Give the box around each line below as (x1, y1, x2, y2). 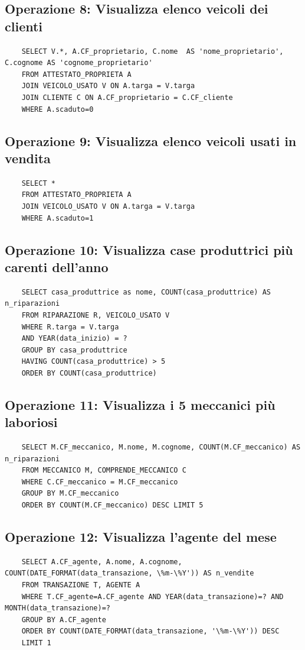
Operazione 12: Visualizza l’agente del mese (5, 528, 277, 546)
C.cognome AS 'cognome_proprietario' (5, 59, 153, 67)
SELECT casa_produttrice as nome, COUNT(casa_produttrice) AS (21, 287, 271, 296)
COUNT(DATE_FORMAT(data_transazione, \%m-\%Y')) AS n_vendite (5, 569, 254, 578)
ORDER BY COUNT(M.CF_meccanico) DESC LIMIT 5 (21, 501, 204, 510)
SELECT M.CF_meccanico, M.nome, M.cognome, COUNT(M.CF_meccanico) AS (21, 443, 301, 452)
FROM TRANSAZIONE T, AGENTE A (21, 581, 140, 590)
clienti (5, 17, 43, 35)
